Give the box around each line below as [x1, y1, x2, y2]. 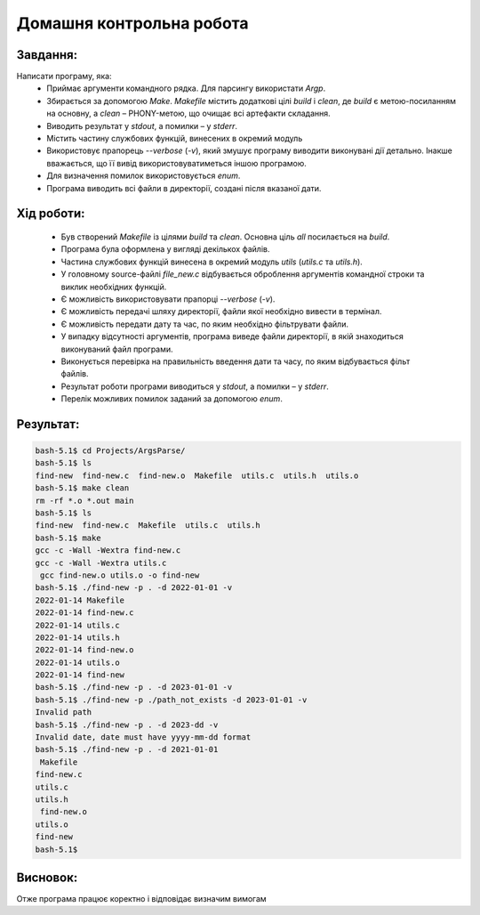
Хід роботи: [16, 206, 85, 222]
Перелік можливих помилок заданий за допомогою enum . [60, 393, 284, 404]
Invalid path [35, 708, 92, 717]
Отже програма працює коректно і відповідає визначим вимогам [16, 894, 267, 904]
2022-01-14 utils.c [35, 619, 120, 630]
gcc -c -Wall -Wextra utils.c [35, 557, 167, 568]
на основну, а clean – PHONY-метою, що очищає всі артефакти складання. [46, 108, 331, 119]
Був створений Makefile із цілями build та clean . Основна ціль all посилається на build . [60, 231, 390, 242]
